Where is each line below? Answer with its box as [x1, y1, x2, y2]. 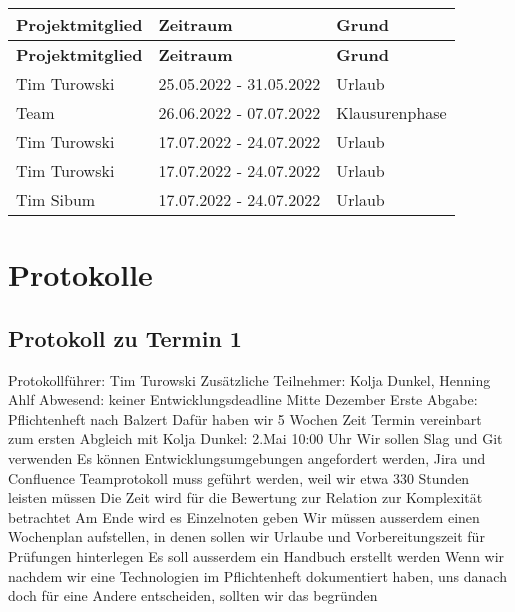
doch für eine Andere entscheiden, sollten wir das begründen [8, 585, 378, 606]
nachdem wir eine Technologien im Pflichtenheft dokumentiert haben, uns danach [8, 565, 507, 586]
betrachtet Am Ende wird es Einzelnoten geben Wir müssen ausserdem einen [8, 506, 480, 527]
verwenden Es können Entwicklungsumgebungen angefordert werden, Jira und [8, 447, 486, 468]
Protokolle [8, 254, 153, 295]
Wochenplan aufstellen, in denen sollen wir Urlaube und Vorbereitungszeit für [8, 526, 485, 547]
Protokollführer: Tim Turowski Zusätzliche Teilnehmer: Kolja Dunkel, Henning [8, 369, 491, 390]
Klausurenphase [336, 101, 447, 124]
